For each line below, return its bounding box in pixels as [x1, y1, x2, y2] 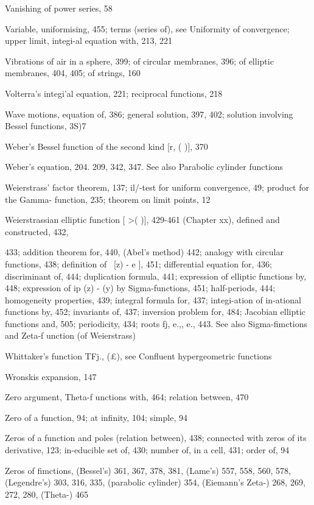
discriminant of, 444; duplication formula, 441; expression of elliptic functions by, [5, 269, 307, 282]
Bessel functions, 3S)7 [5, 119, 86, 132]
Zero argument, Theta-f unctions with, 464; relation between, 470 [5, 390, 249, 403]
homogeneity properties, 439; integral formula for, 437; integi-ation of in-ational [5, 293, 301, 306]
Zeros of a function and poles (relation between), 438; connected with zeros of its [5, 431, 307, 444]
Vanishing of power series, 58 [5, 2, 113, 14]
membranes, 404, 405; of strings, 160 [5, 66, 141, 79]
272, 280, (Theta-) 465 [5, 487, 88, 500]
